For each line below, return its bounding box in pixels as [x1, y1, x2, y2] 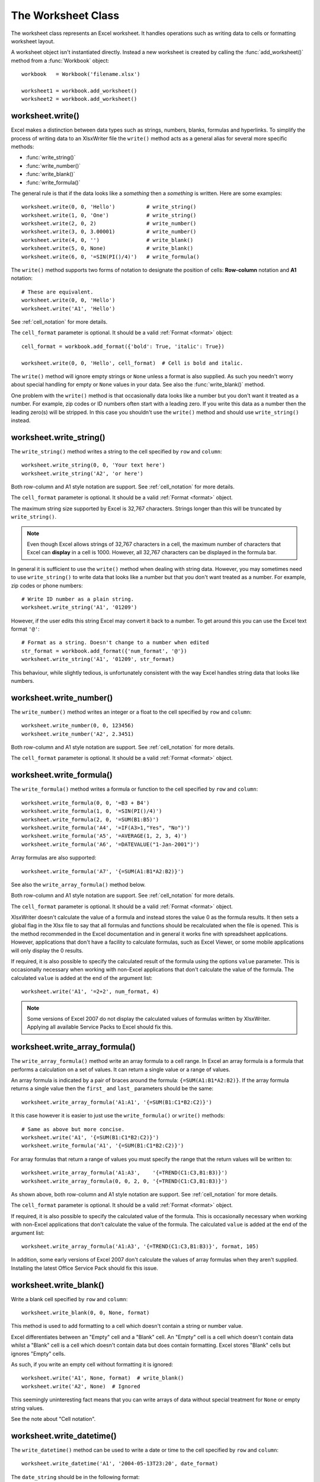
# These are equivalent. [21, 288, 94, 295]
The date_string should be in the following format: [11, 1473, 140, 1480]
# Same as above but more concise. [21, 1126, 125, 1132]
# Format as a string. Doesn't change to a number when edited [21, 639, 209, 646]
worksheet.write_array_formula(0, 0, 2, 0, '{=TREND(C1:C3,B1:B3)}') [21, 1177, 228, 1184]
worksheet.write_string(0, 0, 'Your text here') [21, 462, 165, 468]
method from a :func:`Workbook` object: [11, 57, 110, 64]
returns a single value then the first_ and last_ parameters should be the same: [11, 1085, 213, 1092]
